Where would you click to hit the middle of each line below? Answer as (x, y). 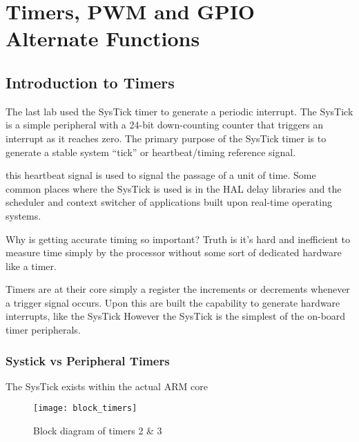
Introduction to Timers (90, 82)
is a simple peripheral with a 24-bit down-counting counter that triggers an (165, 125)
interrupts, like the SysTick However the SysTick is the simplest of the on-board (176, 316)
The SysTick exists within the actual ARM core (107, 386)
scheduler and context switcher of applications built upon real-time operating (169, 202)
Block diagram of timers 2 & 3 (98, 431)
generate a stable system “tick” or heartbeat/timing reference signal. (151, 152)
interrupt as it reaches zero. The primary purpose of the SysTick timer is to (166, 138)
